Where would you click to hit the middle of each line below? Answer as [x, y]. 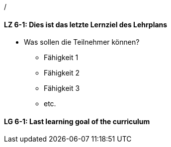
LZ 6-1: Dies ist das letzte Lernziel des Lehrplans [86, 24]
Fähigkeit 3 [62, 88]
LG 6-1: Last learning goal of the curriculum [77, 121]
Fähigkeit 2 [62, 73]
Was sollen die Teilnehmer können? [82, 42]
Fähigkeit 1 [61, 58]
